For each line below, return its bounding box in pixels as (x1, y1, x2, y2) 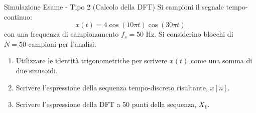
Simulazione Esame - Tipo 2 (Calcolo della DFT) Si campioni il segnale (4, 2, 224, 12)
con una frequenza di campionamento (4, 29, 119, 39)
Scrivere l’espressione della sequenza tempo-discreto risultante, (16, 82, 208, 92)
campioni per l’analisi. (28, 38, 96, 49)
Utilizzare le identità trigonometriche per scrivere (16, 55, 168, 66)
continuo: (4, 11, 33, 22)
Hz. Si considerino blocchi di (146, 29, 233, 39)
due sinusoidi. (16, 65, 58, 75)
